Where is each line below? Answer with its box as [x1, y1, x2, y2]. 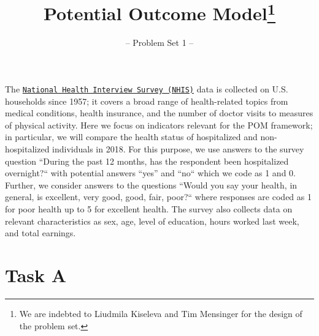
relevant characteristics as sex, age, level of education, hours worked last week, [5, 214, 299, 227]
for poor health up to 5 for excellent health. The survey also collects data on [5, 203, 293, 215]
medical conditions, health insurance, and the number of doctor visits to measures [5, 106, 313, 119]
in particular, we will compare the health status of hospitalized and [5, 130, 258, 143]
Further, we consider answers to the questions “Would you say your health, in [5, 178, 298, 191]
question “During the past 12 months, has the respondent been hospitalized [5, 154, 289, 167]
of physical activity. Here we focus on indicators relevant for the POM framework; [5, 118, 313, 131]
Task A [5, 263, 67, 288]
